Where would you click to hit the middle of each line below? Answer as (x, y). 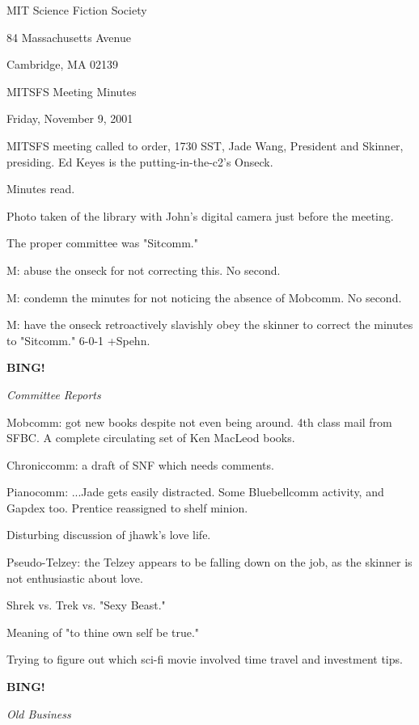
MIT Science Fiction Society (77, 10)
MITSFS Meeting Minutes (72, 91)
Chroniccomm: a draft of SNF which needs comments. (140, 464)
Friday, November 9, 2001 (70, 118)
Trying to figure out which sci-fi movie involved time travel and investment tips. (205, 659)
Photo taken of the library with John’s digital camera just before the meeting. (200, 215)
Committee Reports (54, 394)
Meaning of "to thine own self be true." (103, 632)
